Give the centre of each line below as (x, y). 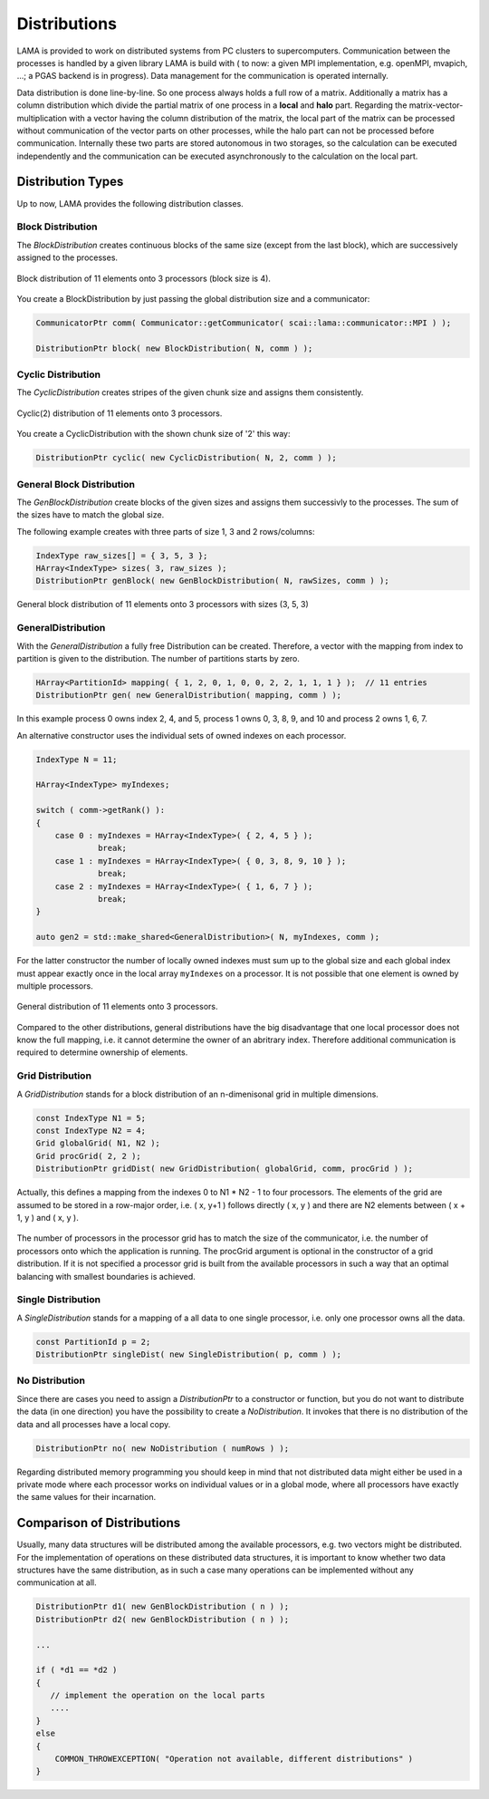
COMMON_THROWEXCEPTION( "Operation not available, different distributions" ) (234, 1759)
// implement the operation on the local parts (158, 1696)
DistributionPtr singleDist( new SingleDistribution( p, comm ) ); (189, 1354)
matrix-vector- (436, 105)
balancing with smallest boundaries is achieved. (106, 1276)
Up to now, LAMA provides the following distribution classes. (130, 203)
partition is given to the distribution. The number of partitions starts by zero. (158, 658)
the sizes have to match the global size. (91, 515)
